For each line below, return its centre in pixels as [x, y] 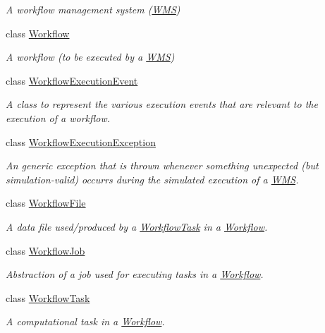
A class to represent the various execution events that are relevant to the [162, 104]
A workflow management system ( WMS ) [93, 9]
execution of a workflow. [58, 117]
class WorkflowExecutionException [81, 141]
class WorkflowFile [46, 203]
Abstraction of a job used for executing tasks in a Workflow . [135, 274]
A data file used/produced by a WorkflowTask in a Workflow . [137, 226]
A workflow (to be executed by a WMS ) [90, 57]
